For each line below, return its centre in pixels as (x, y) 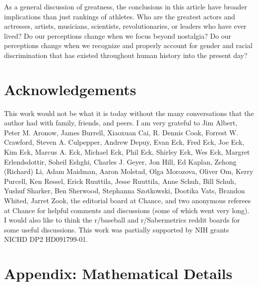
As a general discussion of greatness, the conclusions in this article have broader (126, 6)
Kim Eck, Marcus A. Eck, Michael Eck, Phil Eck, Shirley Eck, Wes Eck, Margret (127, 152)
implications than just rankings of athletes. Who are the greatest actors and (120, 16)
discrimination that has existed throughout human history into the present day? (126, 55)
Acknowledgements (70, 89)
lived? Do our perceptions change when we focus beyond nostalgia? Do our (118, 35)
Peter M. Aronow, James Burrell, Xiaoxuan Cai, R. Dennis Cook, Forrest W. (121, 132)
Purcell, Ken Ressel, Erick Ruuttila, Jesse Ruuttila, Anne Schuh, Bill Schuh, (120, 181)
